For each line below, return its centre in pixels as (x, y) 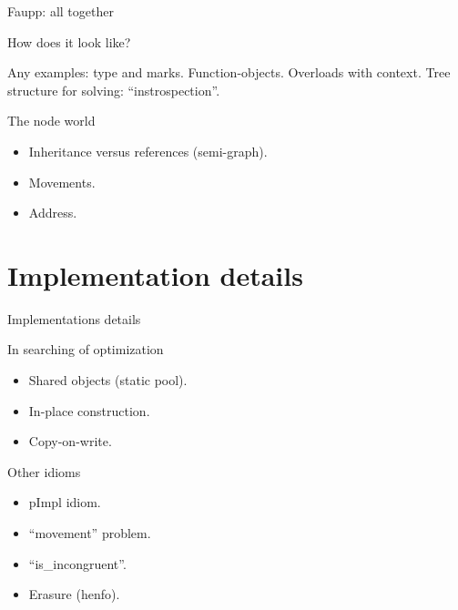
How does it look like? (69, 41)
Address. (53, 213)
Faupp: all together (61, 11)
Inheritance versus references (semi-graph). (148, 151)
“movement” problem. (90, 533)
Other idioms (44, 471)
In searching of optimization (86, 349)
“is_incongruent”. (77, 563)
